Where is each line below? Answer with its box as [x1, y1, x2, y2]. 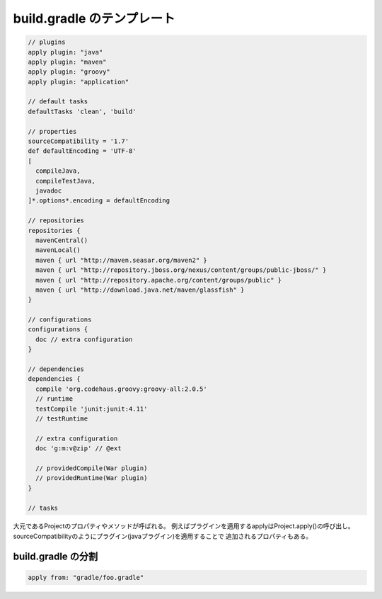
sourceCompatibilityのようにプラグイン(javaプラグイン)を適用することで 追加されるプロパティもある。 [13, 532, 313, 540]
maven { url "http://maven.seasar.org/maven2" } [35, 256, 208, 264]
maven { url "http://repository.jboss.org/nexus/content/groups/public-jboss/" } [35, 266, 327, 274]
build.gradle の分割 [13, 550, 98, 562]
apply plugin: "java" [28, 48, 103, 56]
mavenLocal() [35, 246, 81, 254]
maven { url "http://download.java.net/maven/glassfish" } [35, 285, 245, 294]
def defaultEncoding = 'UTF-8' [28, 147, 137, 155]
